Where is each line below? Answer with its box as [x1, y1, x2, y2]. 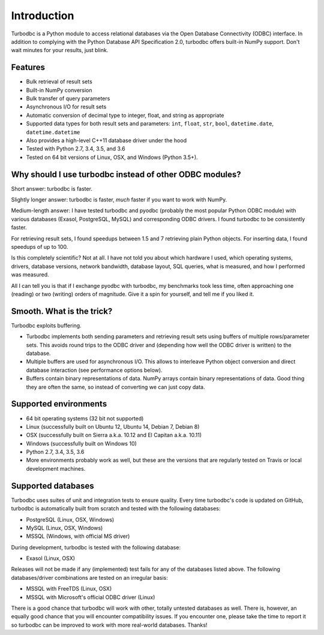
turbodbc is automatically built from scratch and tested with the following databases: [11, 505, 221, 512]
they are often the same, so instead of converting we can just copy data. [26, 383, 205, 390]
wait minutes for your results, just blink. [11, 47, 109, 54]
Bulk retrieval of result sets [26, 78, 92, 85]
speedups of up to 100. [11, 243, 68, 250]
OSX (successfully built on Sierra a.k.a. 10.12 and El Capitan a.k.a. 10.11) [26, 432, 202, 439]
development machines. [26, 465, 86, 472]
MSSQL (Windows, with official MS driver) [26, 532, 130, 540]
